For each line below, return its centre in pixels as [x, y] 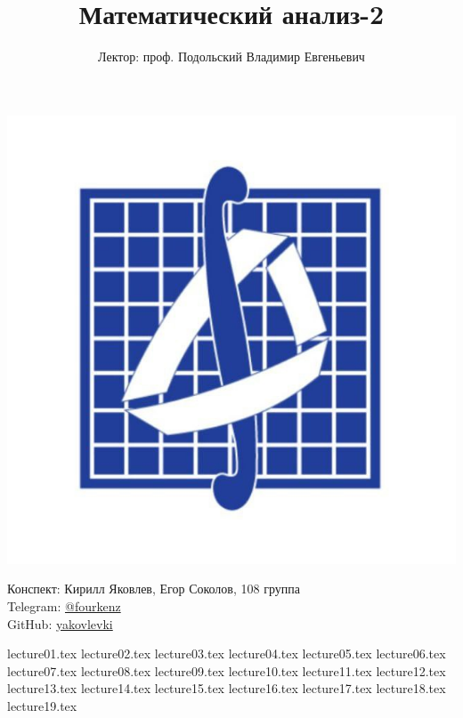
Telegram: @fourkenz [64, 605]
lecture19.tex [42, 705]
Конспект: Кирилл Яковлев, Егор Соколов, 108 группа [154, 589]
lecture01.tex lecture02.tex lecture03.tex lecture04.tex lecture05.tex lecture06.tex [227, 653]
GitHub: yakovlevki [60, 623]
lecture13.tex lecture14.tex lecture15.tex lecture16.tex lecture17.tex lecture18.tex [227, 688]
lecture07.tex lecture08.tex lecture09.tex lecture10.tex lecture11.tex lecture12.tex [227, 670]
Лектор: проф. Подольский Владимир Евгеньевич [231, 56]
